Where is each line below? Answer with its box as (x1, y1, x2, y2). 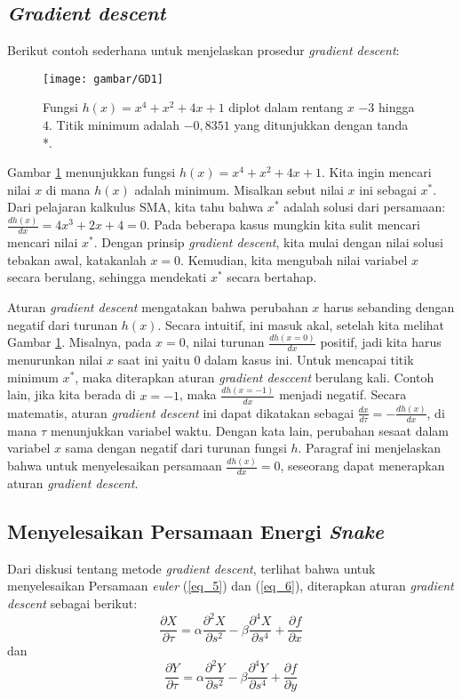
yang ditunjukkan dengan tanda (234, 116, 409, 134)
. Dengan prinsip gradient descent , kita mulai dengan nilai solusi (93, 233, 443, 252)
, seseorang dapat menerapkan (280, 456, 445, 475)
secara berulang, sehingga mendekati (7, 268, 207, 286)
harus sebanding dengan (323, 297, 455, 316)
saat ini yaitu (117, 350, 190, 369)
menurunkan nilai (7, 350, 103, 369)
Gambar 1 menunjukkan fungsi (7, 163, 176, 181)
